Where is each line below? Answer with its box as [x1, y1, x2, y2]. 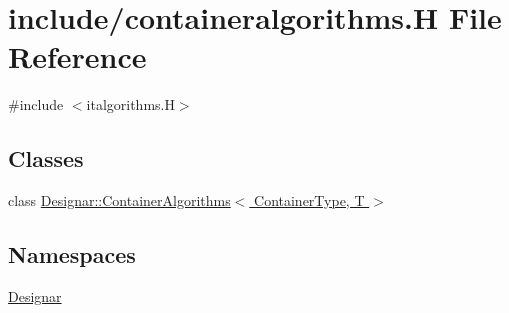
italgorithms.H [86, 94, 175, 115]
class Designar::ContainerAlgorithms [8, 190, 231, 211]
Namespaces [8, 239, 136, 270]
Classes [8, 143, 84, 174]
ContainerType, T [254, 190, 365, 211]
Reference [8, 36, 147, 77]
